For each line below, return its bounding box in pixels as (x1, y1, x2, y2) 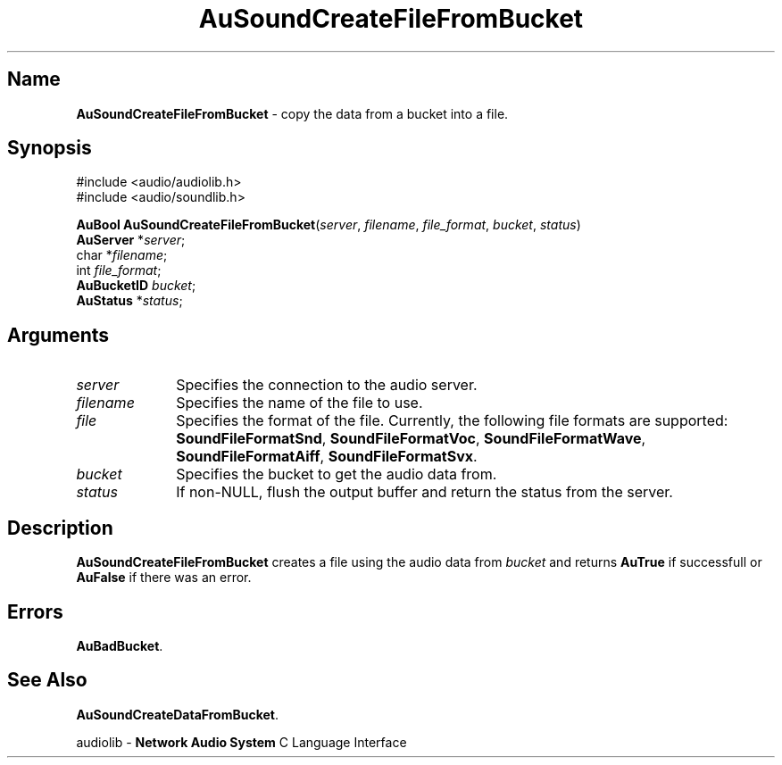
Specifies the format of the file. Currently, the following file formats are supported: (176, 412, 728, 430)
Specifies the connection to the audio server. (176, 376, 478, 395)
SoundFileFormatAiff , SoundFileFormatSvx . (176, 447, 478, 466)
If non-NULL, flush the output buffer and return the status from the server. (176, 483, 673, 502)
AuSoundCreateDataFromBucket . (76, 706, 279, 722)
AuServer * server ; (76, 232, 186, 248)
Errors (7, 600, 63, 623)
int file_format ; (76, 262, 162, 279)
